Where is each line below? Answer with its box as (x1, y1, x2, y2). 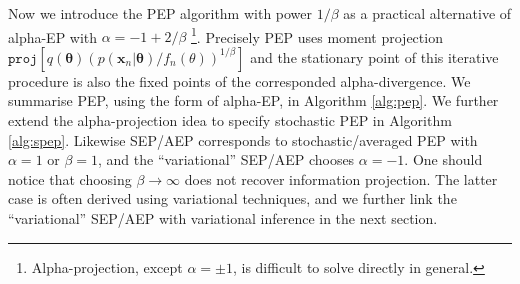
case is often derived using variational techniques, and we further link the (8, 188, 457, 209)
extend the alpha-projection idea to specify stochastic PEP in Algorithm (8, 110, 452, 131)
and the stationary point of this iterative (250, 46, 499, 67)
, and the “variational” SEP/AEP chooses (98, 149, 355, 170)
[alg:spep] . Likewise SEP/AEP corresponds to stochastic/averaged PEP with (8, 129, 478, 150)
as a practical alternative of (343, 3, 512, 23)
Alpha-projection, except (31, 256, 183, 277)
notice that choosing (8, 168, 132, 189)
